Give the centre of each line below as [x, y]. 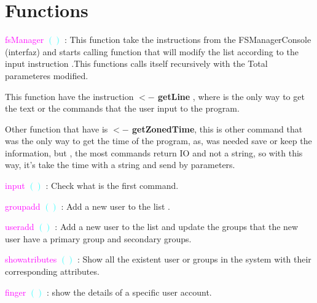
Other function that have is [57, 128]
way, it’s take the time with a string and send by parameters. [120, 165]
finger [16, 292]
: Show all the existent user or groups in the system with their [194, 259]
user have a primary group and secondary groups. [98, 238]
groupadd [23, 206]
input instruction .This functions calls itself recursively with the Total [136, 63]
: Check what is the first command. [112, 186]
